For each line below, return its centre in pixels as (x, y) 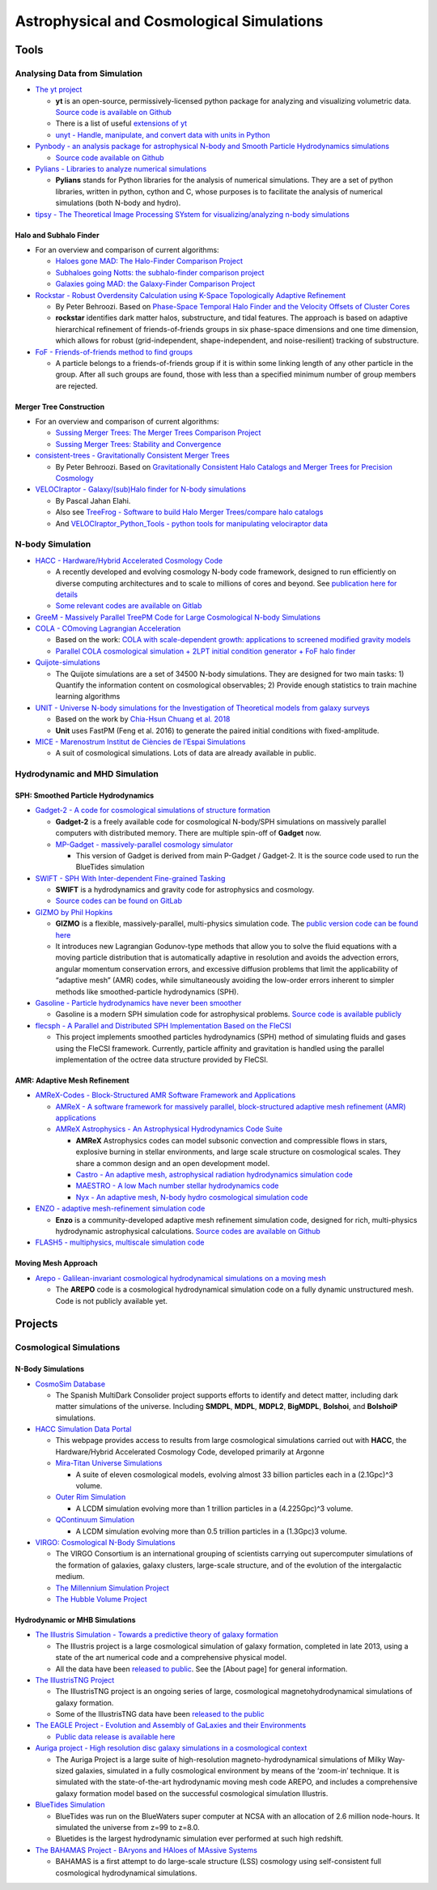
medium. (70, 1577)
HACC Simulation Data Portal (83, 1429)
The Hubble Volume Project (101, 1598)
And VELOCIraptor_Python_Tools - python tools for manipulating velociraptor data (191, 523)
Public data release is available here (115, 1736)
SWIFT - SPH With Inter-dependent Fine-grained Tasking (130, 878)
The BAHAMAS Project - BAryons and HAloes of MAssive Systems (146, 1850)
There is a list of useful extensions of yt (121, 123)
